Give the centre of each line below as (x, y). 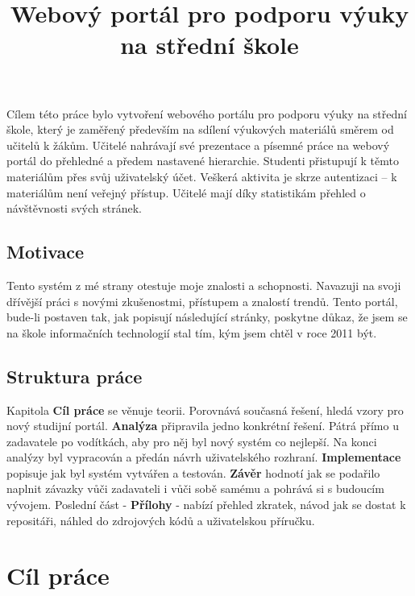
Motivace (46, 252)
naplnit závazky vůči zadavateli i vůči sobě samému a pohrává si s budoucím (195, 488)
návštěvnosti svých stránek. (74, 208)
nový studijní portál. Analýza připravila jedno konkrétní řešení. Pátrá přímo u (203, 426)
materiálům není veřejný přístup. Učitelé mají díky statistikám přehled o (186, 192)
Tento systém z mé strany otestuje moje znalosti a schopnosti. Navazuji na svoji (204, 285)
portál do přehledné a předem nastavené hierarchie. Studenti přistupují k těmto (203, 161)
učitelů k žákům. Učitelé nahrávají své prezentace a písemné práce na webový (198, 145)
